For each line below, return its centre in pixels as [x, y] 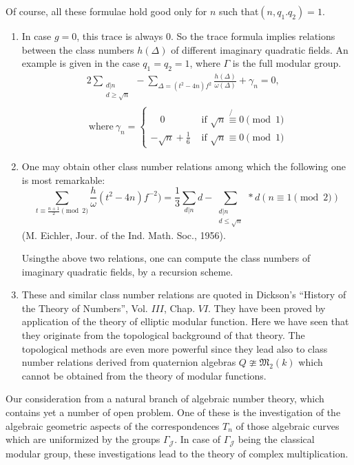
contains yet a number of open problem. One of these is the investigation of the [173, 412]
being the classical [276, 439]
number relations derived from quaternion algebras [129, 362]
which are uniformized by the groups [83, 439]
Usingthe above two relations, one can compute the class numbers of [166, 258]
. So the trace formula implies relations [253, 36]
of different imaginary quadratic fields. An [260, 49]
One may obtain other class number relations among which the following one [184, 166]
